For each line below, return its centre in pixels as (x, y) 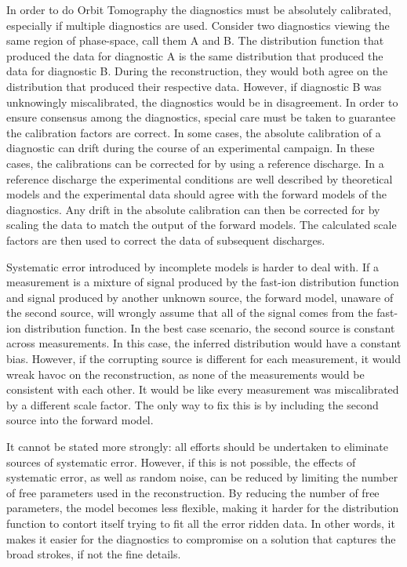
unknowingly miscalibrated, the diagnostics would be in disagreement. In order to (202, 102)
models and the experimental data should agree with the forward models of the (196, 194)
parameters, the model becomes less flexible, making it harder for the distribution (203, 508)
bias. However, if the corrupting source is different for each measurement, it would (203, 359)
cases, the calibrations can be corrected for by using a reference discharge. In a (195, 163)
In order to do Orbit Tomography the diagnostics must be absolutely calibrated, (199, 9)
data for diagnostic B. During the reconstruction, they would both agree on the (197, 71)
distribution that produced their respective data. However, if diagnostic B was (194, 86)
